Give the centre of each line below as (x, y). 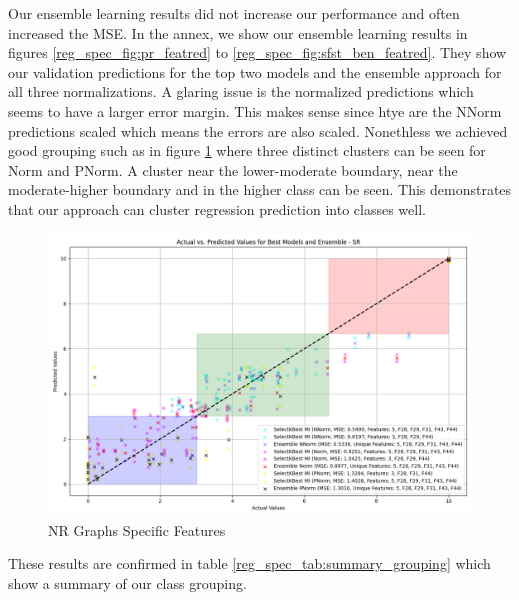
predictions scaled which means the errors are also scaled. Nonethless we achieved (258, 130)
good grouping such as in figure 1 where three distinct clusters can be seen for (247, 150)
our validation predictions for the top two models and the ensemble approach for (255, 71)
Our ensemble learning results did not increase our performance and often (234, 13)
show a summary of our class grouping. (127, 582)
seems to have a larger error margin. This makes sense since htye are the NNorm (255, 110)
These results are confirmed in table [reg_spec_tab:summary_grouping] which (249, 563)
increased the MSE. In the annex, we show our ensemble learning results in (238, 32)
